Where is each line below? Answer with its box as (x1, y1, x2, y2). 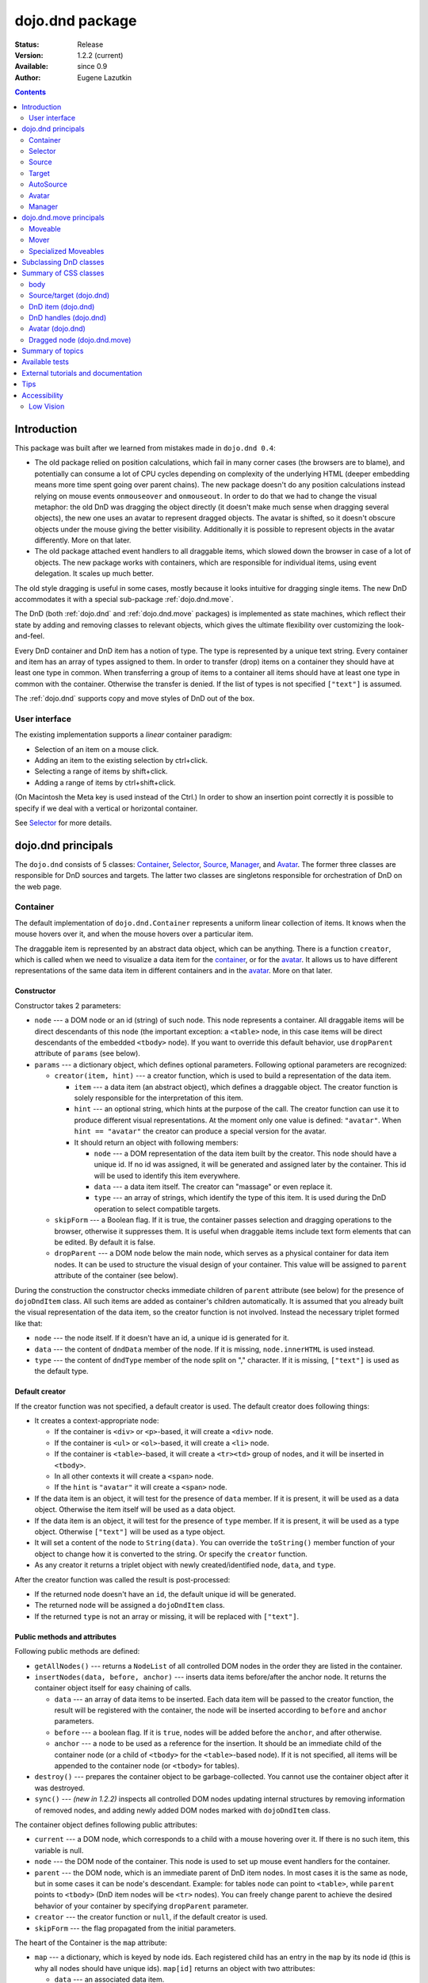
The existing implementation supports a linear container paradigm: (14, 730, 232, 739)
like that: (14, 1318, 43, 1328)
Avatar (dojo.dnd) (29, 324, 86, 333)
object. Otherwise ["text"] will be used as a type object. (34, 1527, 225, 1536)
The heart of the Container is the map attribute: (14, 1938, 167, 1947)
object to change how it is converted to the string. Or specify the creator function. (34, 1549, 308, 1559)
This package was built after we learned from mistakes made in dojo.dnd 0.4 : (14, 443, 277, 452)
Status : (14, 40, 40, 49)
